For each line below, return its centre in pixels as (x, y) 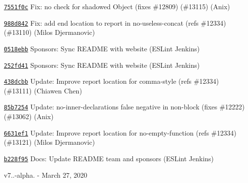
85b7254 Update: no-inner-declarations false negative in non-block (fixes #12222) (124, 107)
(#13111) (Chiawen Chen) (43, 90)
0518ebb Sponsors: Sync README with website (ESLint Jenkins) (102, 48)
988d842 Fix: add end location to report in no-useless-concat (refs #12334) (115, 23)
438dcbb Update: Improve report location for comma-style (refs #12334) (111, 81)
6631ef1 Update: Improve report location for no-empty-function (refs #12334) (120, 132)
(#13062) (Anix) (29, 116)
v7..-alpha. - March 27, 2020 (46, 175)
